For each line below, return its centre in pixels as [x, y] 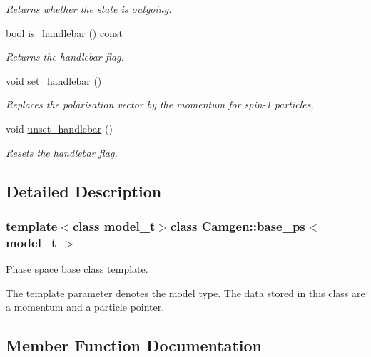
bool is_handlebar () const [64, 32]
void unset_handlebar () [59, 128]
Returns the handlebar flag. [65, 57]
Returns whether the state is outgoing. [89, 9]
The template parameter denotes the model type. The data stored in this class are [185, 293]
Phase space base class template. [77, 269]
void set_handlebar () [54, 80]
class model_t [114, 226]
